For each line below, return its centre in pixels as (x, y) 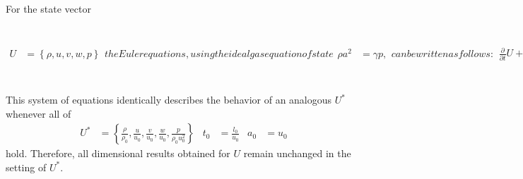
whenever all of (39, 113)
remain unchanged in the (297, 153)
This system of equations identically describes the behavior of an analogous (169, 100)
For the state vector (48, 8)
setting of (26, 167)
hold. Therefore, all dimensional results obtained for (118, 153)
